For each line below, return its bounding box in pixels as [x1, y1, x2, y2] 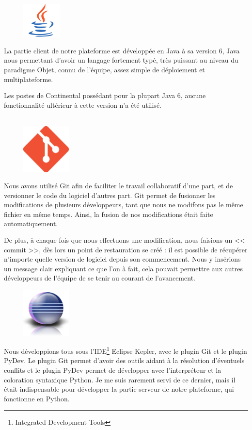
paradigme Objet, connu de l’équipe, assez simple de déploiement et [4, 65, 205, 75]
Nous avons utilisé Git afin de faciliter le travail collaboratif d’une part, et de [4, 181, 233, 191]
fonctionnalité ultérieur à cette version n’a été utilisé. [4, 99, 161, 110]
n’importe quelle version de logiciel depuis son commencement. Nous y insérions [4, 254, 241, 264]
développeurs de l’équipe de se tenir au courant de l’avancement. [4, 273, 195, 283]
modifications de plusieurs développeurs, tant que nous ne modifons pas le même [4, 199, 243, 210]
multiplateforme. [4, 74, 53, 84]
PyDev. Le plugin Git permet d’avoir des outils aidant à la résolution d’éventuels [4, 355, 245, 365]
